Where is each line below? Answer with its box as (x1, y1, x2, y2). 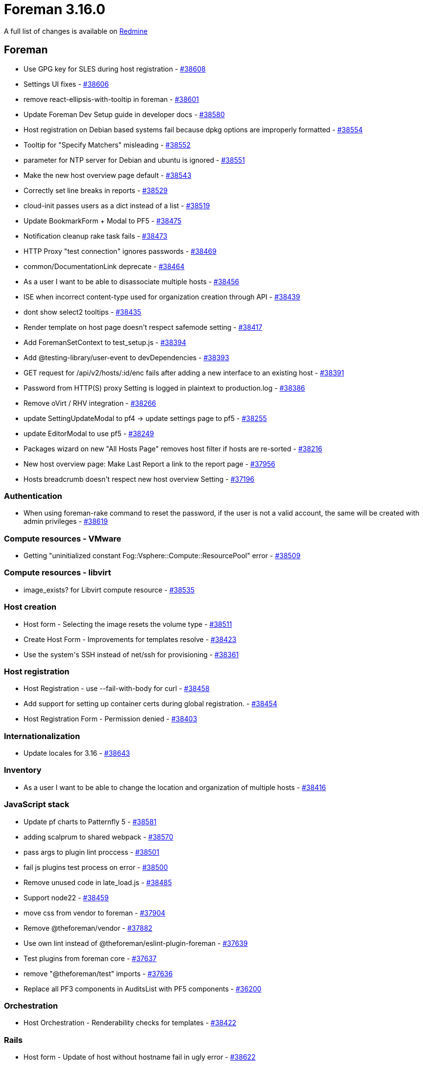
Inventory (4, 765, 42, 775)
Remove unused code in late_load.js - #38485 (23, 878, 172, 887)
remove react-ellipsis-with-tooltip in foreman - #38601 (23, 95, 199, 103)
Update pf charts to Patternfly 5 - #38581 (23, 817, 157, 826)
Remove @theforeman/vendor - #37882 (23, 923, 153, 932)
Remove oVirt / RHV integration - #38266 (23, 398, 156, 407)
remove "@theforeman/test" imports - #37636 (23, 969, 173, 978)
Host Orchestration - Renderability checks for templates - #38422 (23, 1018, 236, 1027)
